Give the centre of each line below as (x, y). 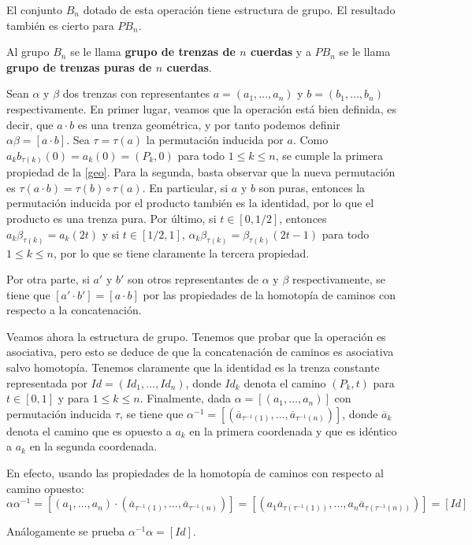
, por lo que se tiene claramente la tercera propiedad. (182, 252)
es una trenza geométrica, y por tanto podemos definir (209, 124)
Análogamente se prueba (66, 531)
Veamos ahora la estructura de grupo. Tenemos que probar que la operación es (196, 336)
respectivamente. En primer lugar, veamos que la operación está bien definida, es (201, 108)
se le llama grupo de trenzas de (153, 52)
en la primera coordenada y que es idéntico (293, 430)
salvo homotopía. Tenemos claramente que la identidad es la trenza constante (193, 367)
